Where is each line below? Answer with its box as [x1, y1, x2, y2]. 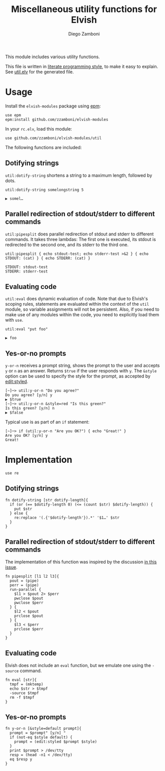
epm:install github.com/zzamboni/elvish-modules [5, 117, 108, 122]
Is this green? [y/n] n [5, 406, 55, 411]
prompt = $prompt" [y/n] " [9, 730, 66, 736]
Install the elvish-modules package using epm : [5, 103, 101, 109]
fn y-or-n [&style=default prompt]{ [5, 726, 81, 731]
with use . [5, 317, 23, 323]
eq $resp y [9, 757, 32, 762]
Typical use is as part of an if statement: [5, 419, 90, 425]
